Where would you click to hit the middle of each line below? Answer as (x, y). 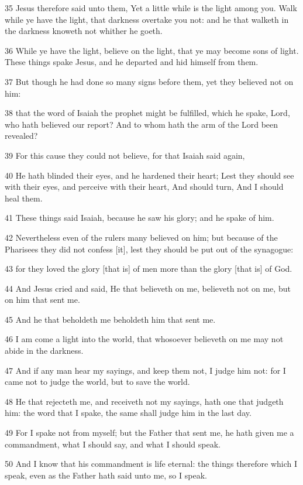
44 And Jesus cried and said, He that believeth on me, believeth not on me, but (148, 288)
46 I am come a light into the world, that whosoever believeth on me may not (144, 339)
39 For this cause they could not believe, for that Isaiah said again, (125, 155)
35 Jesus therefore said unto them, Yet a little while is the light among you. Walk (151, 8)
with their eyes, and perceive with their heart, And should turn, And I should (144, 187)
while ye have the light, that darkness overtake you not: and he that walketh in (147, 19)
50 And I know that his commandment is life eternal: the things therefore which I (151, 464)
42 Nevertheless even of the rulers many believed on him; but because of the (141, 237)
